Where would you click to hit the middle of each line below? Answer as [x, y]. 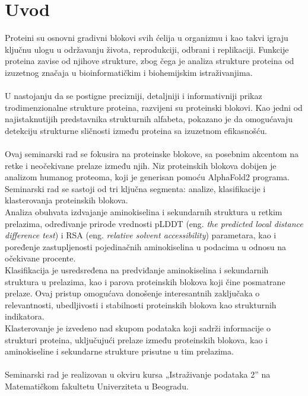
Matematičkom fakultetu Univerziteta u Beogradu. [97, 386]
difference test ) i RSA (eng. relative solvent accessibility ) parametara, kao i [141, 235]
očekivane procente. [40, 258]
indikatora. [25, 316]
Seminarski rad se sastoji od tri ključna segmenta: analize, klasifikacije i [135, 188]
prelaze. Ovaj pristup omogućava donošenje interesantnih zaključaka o [132, 293]
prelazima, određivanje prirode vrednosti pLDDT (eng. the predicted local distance [154, 223]
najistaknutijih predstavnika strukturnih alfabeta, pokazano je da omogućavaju [149, 119]
